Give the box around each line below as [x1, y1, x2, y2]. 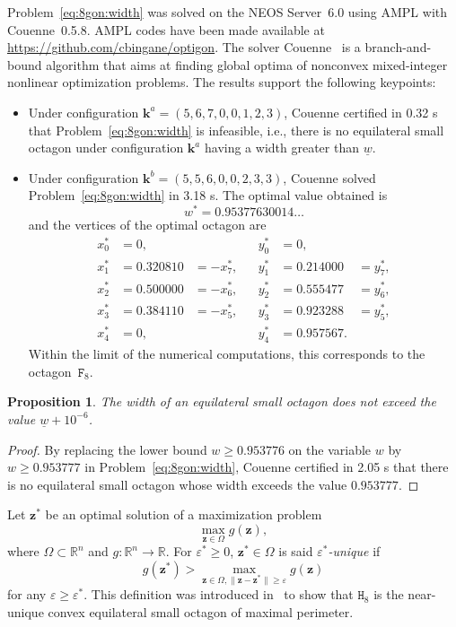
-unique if [328, 542, 381, 561]
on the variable [288, 440, 372, 458]
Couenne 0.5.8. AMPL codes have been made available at [7, 20, 325, 39]
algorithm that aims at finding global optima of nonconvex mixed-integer [46, 55, 448, 74]
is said [278, 542, 313, 561]
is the [373, 585, 404, 604]
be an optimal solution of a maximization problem [45, 505, 322, 524]
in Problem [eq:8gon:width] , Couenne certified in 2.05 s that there [84, 457, 449, 476]
